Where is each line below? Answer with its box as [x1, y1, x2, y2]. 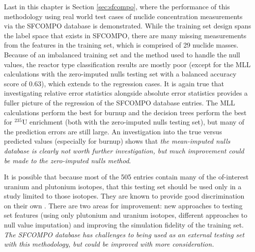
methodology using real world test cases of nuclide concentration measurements [4, 11, 243, 21]
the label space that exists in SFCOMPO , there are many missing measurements [4, 30, 247, 40]
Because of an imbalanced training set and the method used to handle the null [4, 49, 240, 59]
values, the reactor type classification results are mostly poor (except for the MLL [4, 59, 251, 69]
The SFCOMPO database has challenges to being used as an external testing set [4, 229, 245, 239]
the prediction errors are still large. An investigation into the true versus [4, 126, 222, 136]
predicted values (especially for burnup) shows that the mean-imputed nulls [4, 136, 230, 146]
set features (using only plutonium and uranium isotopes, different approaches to [4, 210, 248, 220]
